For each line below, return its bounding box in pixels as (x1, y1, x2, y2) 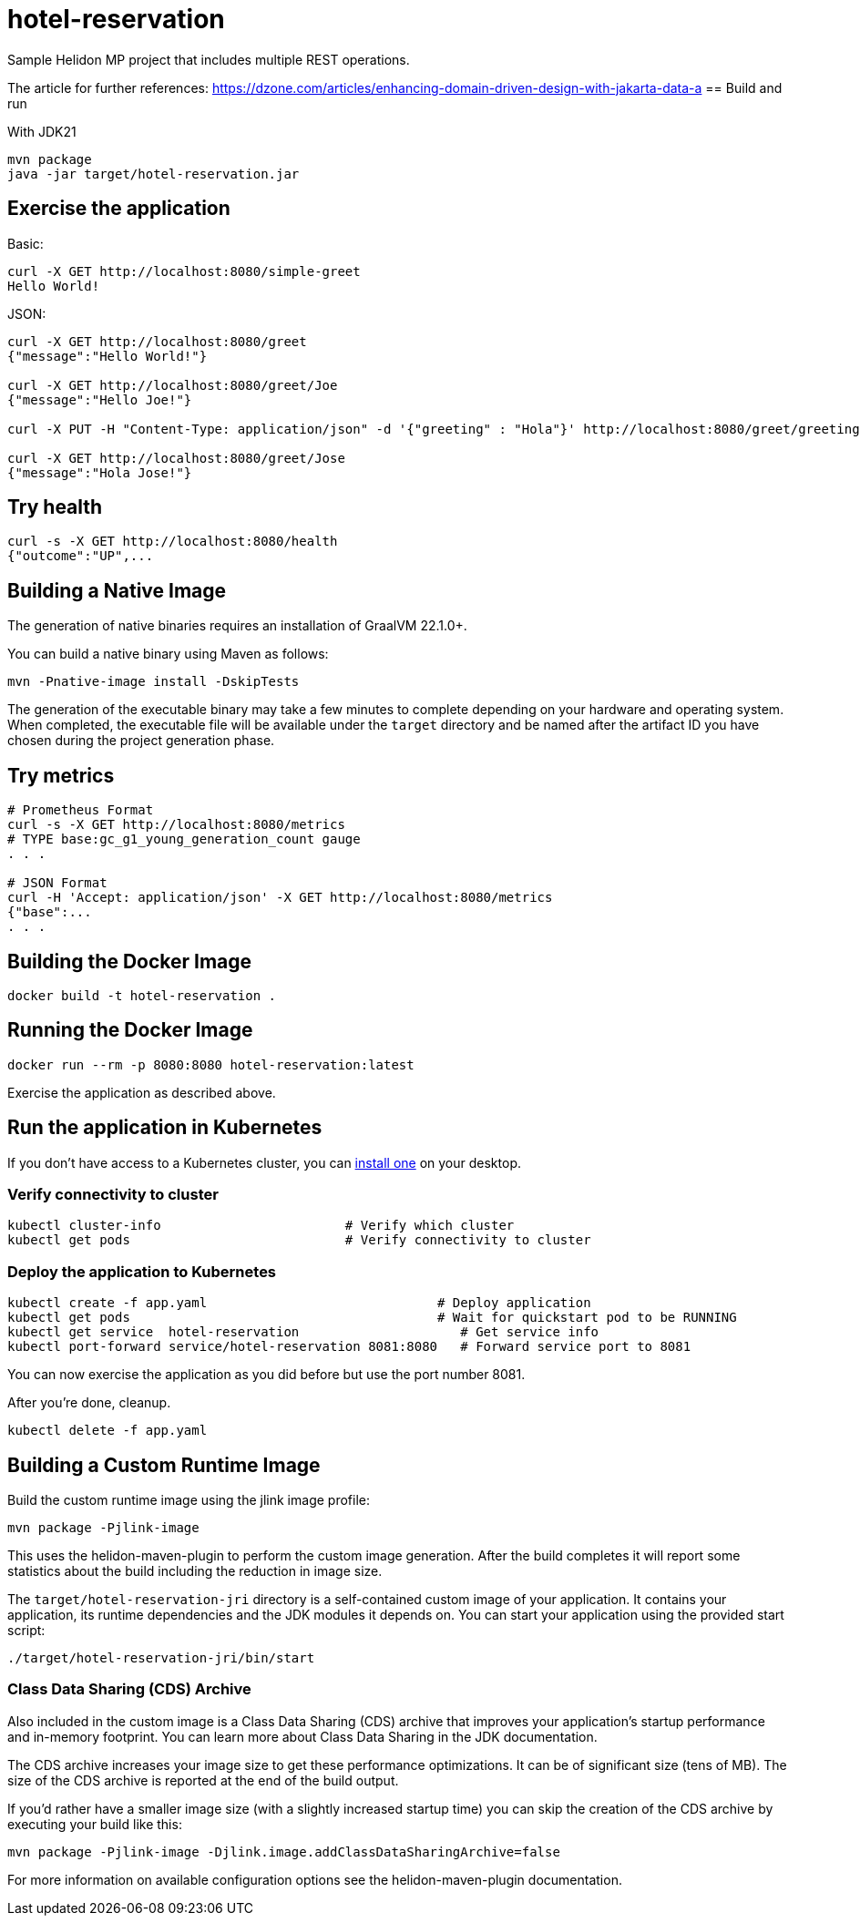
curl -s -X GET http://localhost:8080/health (7, 534, 338, 549)
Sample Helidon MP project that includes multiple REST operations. (7, 51, 410, 67)
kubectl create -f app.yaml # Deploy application (7, 1295, 591, 1311)
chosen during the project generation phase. (7, 732, 275, 749)
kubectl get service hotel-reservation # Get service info (7, 1325, 599, 1340)
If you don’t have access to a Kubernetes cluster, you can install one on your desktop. (7, 1154, 521, 1171)
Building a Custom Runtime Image (7, 1453, 321, 1477)
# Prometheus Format (7, 803, 154, 818)
